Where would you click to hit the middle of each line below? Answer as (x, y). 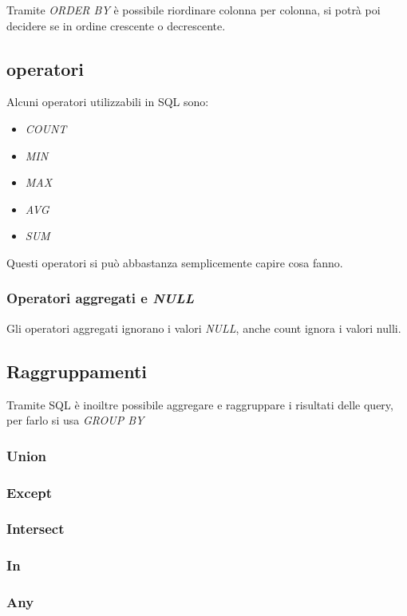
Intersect (36, 529)
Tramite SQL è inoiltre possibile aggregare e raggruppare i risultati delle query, (200, 404)
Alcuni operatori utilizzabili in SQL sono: (108, 102)
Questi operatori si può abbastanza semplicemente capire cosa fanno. (175, 262)
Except (30, 492)
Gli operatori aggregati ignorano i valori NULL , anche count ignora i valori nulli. (204, 328)
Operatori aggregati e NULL (101, 298)
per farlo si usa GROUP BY (75, 420)
